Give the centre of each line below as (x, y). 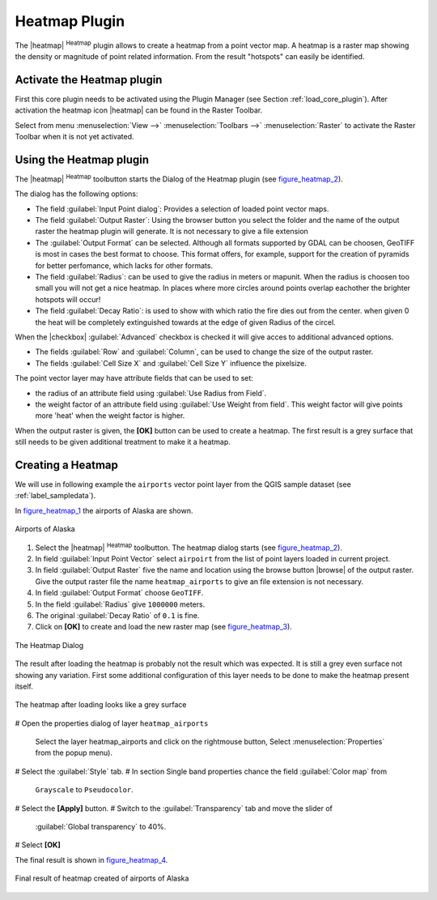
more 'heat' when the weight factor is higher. (110, 416)
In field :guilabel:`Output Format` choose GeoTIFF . (119, 593)
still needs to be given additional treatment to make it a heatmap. (123, 442)
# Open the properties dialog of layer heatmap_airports (112, 723)
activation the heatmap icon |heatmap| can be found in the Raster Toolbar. (139, 110)
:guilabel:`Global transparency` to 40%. (101, 827)
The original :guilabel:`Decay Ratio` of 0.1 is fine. (117, 615)
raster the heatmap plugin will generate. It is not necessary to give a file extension (172, 232)
